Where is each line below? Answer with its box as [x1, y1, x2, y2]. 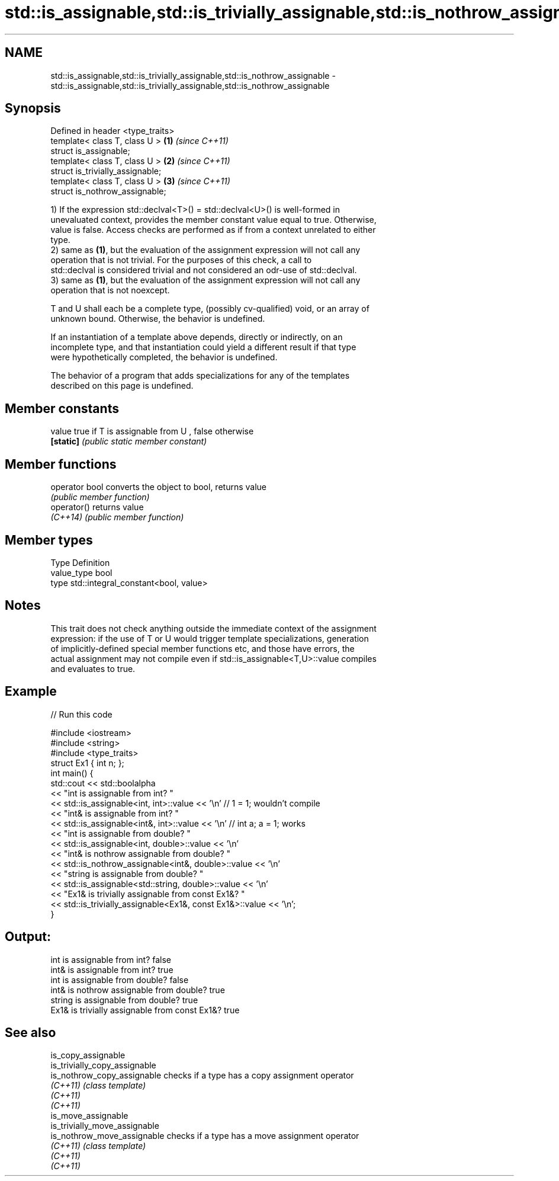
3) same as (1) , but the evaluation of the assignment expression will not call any [50, 275, 361, 286]
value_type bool [50, 567, 113, 578]
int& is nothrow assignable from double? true [50, 984, 225, 995]
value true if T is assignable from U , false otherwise [50, 426, 254, 437]
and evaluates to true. [50, 663, 136, 674]
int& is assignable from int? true [50, 964, 174, 975]
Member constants [5, 401, 119, 416]
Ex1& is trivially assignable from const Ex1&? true [50, 1004, 240, 1015]
